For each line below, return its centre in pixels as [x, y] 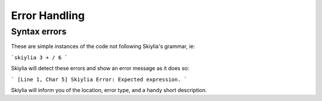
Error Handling [48, 15]
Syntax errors [39, 31]
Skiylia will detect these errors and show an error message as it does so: [100, 68]
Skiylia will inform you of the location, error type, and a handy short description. [109, 90]
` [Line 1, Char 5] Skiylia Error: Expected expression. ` [99, 79]
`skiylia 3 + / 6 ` [39, 57]
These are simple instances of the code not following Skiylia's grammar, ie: [103, 46]
